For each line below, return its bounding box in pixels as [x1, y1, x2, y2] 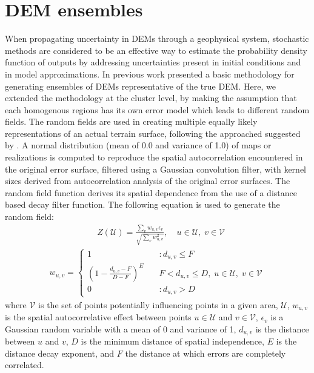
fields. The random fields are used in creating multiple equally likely [5, 115, 258, 128]
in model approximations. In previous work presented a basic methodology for [5, 67, 295, 80]
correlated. [5, 358, 44, 371]
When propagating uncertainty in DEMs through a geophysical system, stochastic [5, 32, 309, 45]
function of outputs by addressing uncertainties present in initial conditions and [5, 56, 301, 68]
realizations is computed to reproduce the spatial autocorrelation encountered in [5, 151, 303, 163]
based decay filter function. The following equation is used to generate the [5, 198, 280, 211]
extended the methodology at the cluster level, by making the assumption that [5, 91, 297, 104]
